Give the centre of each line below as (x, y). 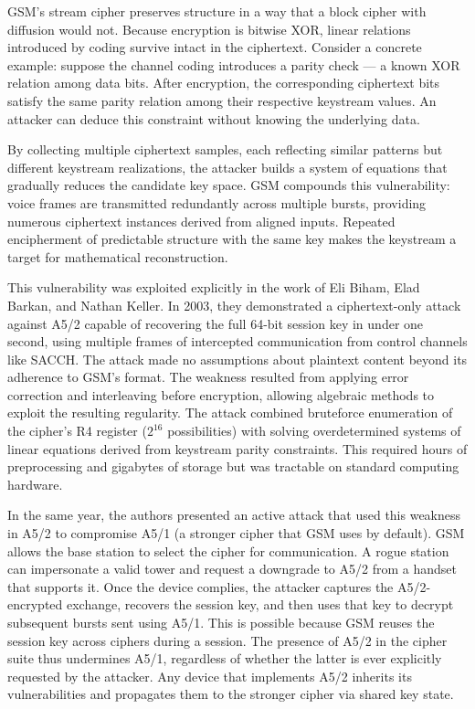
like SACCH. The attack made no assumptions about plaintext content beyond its (237, 359)
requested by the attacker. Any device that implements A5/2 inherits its (210, 676)
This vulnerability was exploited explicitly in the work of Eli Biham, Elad (214, 287)
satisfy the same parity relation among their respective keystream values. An (222, 100)
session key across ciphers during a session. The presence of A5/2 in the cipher (227, 640)
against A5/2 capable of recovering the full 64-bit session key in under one (216, 323)
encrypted (35, 604)
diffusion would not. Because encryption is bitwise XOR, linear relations (209, 29)
